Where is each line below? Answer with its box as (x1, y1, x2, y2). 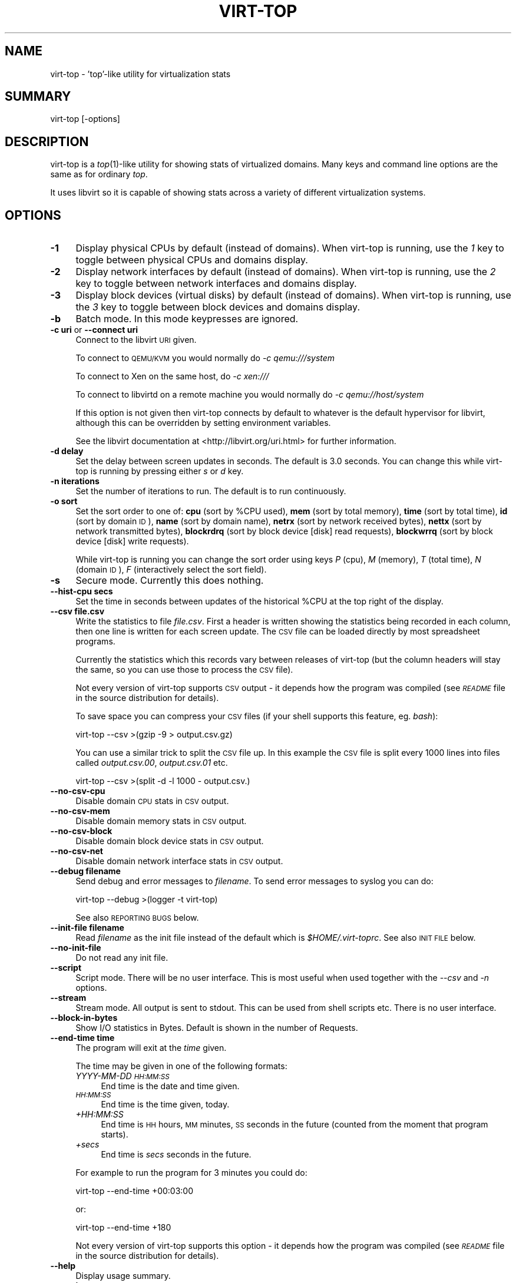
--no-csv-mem (50, 806, 110, 816)
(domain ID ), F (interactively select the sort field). (75, 564, 267, 575)
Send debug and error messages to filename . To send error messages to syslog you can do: (75, 876, 434, 887)
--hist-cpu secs (50, 586, 113, 597)
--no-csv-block (50, 826, 113, 836)
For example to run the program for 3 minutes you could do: (75, 1168, 307, 1178)
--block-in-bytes (50, 1013, 118, 1023)
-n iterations (50, 476, 100, 487)
